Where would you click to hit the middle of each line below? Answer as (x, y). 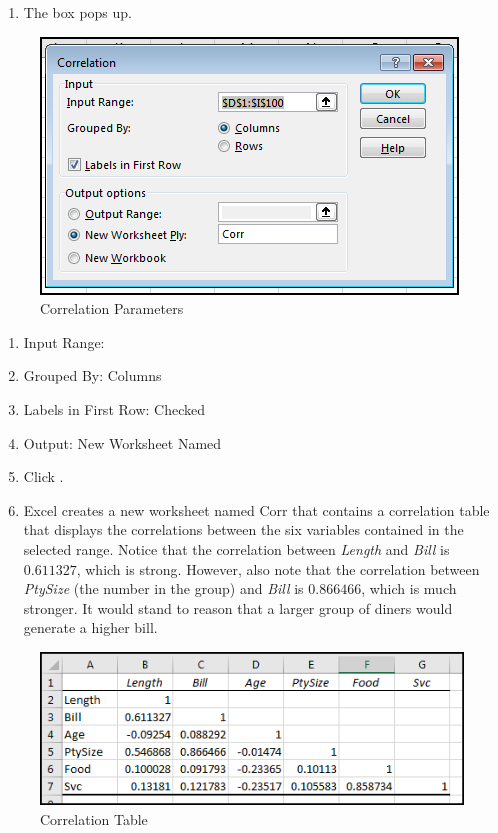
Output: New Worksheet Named (122, 442)
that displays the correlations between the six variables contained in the (243, 529)
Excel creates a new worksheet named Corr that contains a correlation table (256, 509)
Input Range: (64, 341)
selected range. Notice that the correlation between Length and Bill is (236, 548)
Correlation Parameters (112, 308)
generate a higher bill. (90, 627)
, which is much (409, 588)
